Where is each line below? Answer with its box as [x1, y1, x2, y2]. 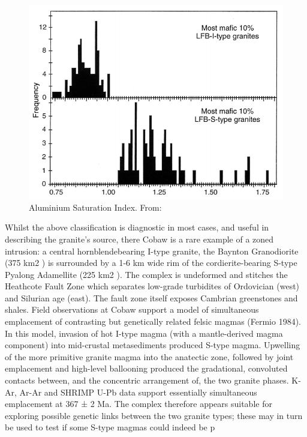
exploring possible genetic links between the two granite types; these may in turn [5, 409, 303, 421]
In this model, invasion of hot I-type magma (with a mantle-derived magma [5, 327, 283, 339]
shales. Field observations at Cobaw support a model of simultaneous [5, 303, 259, 316]
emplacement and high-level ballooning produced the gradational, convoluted [5, 362, 288, 375]
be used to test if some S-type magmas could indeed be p [5, 421, 215, 433]
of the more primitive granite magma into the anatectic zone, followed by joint [5, 350, 294, 363]
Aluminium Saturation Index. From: [29, 200, 162, 213]
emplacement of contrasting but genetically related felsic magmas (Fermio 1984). [5, 315, 302, 328]
